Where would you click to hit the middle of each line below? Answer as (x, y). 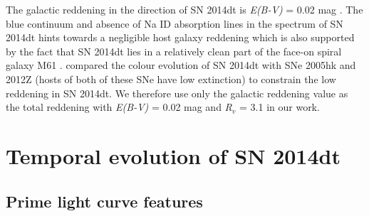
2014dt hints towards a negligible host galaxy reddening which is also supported (180, 37)
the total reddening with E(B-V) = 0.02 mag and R (119, 107)
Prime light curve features (104, 201)
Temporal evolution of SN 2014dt (173, 155)
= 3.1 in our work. (280, 107)
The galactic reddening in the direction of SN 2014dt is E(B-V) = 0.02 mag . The (184, 9)
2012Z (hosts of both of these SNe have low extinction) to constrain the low (171, 79)
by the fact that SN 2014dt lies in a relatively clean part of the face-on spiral (174, 51)
